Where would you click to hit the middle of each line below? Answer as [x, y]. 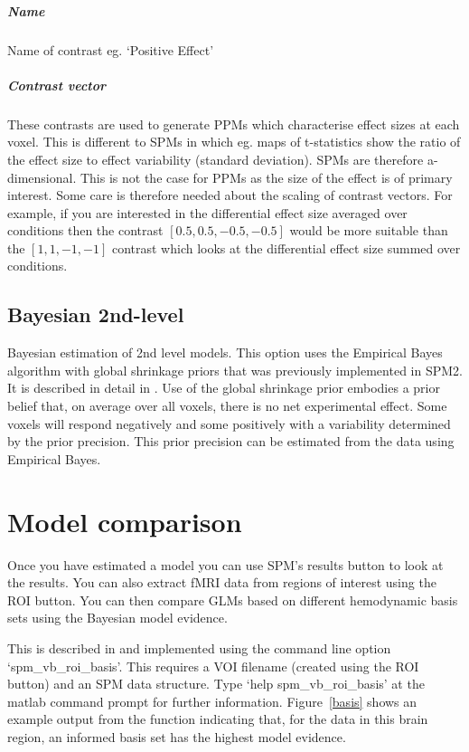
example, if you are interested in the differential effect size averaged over [207, 212]
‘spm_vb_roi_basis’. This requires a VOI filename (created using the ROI [213, 666]
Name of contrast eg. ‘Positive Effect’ [111, 49]
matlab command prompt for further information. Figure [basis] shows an [212, 701]
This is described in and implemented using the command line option [199, 647]
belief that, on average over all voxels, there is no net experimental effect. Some [227, 406]
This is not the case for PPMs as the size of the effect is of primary [266, 177]
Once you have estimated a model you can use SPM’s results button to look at [225, 564]
